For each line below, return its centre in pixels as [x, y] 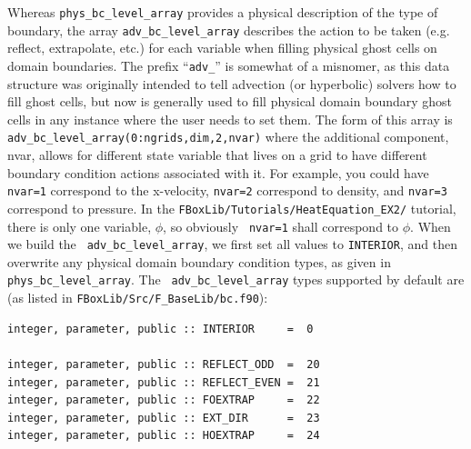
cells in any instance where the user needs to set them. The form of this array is [230, 119]
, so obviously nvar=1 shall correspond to [281, 226]
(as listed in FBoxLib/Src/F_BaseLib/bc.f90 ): [138, 298]
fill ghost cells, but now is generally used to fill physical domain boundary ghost [230, 101]
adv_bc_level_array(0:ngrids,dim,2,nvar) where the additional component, [228, 137]
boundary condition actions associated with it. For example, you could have [218, 172]
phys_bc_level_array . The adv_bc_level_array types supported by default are [236, 279]
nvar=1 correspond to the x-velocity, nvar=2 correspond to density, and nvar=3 [227, 190]
